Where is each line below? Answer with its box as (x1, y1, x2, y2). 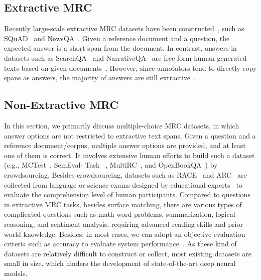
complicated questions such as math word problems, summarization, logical (4, 209, 235, 219)
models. (4, 267, 28, 278)
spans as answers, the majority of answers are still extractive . (4, 72, 196, 83)
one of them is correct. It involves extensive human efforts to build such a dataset (4, 150, 255, 160)
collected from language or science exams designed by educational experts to (4, 179, 242, 190)
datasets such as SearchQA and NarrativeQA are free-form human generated (4, 52, 247, 63)
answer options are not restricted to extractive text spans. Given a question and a (4, 130, 256, 141)
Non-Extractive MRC (4, 97, 118, 112)
